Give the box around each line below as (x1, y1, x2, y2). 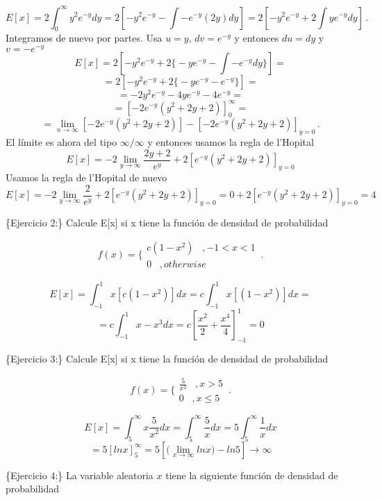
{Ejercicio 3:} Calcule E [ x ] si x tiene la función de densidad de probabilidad (6, 351, 329, 366)
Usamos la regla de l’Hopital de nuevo (6, 170, 167, 184)
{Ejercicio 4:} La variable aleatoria (6, 467, 153, 482)
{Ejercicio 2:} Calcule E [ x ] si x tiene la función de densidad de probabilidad (6, 215, 329, 229)
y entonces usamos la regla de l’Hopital (147, 135, 314, 149)
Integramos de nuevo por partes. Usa (6, 31, 163, 45)
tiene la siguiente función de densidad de (165, 467, 338, 482)
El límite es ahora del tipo (6, 135, 117, 149)
